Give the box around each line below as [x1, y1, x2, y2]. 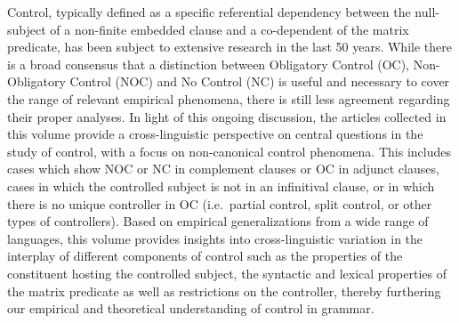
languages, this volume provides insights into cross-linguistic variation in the [7, 229, 423, 247]
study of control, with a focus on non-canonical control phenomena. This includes [7, 141, 451, 160]
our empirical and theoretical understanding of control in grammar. [7, 299, 374, 318]
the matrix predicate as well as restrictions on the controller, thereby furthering [7, 281, 441, 300]
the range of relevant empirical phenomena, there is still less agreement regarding [7, 89, 450, 108]
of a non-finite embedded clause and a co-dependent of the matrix [50, 20, 409, 38]
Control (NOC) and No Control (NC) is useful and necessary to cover [69, 72, 450, 91]
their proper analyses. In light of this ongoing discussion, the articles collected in [7, 107, 447, 125]
